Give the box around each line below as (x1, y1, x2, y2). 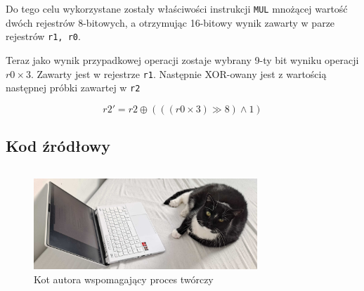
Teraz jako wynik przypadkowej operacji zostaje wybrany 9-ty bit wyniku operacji (6, 52, 359, 67)
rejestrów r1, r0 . (6, 29, 81, 44)
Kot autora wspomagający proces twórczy (34, 271, 214, 286)
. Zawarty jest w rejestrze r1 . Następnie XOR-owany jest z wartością (30, 66, 327, 81)
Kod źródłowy (6, 135, 111, 157)
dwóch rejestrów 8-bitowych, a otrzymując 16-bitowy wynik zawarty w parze (6, 15, 335, 30)
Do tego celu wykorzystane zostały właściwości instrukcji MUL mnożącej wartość (6, 1, 348, 15)
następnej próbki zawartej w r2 (6, 80, 141, 95)
